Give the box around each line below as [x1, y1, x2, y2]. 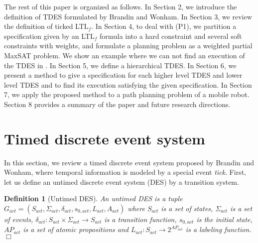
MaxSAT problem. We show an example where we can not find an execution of [4, 50, 245, 60]
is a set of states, [161, 203, 213, 214]
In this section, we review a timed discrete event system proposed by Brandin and [4, 157, 255, 167]
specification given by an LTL [4, 30, 95, 41]
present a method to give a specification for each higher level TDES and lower [4, 70, 243, 80]
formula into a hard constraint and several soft [99, 30, 242, 41]
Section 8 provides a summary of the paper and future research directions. [4, 99, 231, 109]
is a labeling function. [185, 224, 252, 235]
